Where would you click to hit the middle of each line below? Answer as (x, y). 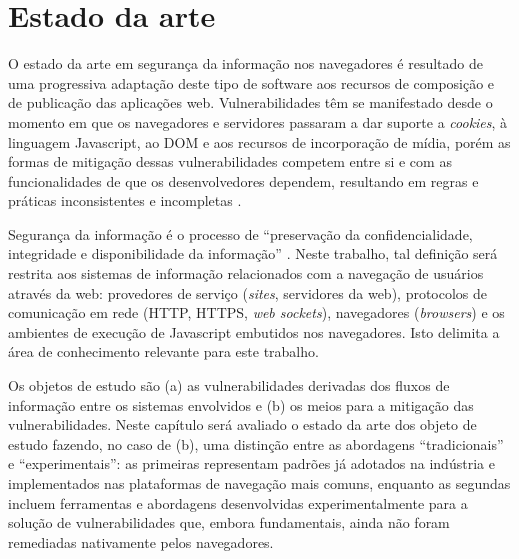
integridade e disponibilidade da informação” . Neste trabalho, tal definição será (253, 253)
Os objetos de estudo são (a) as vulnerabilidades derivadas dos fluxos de (229, 385)
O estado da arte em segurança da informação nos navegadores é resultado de (245, 63)
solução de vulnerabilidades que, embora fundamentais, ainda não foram (229, 522)
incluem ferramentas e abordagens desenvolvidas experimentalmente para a (238, 502)
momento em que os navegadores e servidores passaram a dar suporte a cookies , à (258, 121)
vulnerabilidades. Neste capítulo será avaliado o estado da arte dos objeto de (242, 424)
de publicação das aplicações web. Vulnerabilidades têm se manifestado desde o (250, 102)
